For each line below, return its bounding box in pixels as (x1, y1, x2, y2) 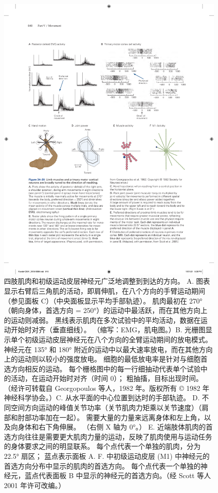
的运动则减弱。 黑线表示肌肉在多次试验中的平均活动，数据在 (4, 314, 201, 325)
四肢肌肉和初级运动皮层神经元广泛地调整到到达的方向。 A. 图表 (4, 276, 210, 286)
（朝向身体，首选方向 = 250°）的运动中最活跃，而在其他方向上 (4, 305, 208, 315)
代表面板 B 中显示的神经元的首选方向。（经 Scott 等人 (38, 470, 211, 481)
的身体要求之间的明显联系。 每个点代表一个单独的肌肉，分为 (4, 441, 201, 451)
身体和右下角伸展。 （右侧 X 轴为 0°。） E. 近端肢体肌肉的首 (17, 422, 213, 432)
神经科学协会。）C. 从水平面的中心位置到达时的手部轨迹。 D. (4, 392, 200, 403)
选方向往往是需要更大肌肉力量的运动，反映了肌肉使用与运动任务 (4, 431, 212, 441)
